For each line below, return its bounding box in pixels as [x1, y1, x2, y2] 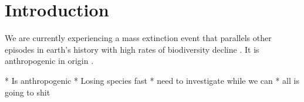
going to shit [5, 86, 50, 98]
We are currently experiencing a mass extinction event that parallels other [5, 32, 272, 44]
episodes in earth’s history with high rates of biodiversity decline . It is [5, 43, 259, 55]
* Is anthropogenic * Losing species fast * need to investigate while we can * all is [5, 74, 299, 86]
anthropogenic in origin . [5, 55, 94, 67]
